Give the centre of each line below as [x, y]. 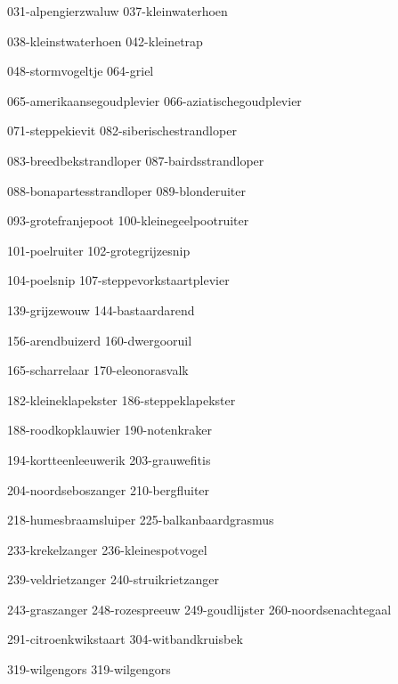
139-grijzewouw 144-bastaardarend [101, 309]
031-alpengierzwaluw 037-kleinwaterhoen [118, 11]
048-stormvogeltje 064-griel [81, 71]
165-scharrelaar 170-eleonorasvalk [98, 370]
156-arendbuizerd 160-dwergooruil [100, 340]
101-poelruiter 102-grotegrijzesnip [99, 250]
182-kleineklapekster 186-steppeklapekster [122, 399]
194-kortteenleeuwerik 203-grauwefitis [109, 459]
